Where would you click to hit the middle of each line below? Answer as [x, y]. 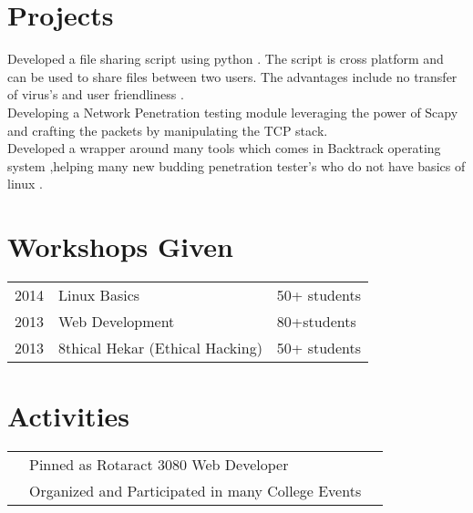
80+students [316, 321]
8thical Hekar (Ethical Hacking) [160, 348]
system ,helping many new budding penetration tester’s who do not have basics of [236, 165]
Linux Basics [99, 295]
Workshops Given [120, 246]
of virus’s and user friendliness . [96, 94]
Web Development [117, 321]
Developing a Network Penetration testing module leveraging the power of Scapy [233, 112]
